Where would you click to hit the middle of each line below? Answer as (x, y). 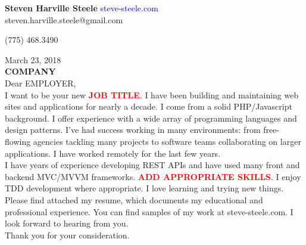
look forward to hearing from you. (67, 223)
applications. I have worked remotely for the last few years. (113, 153)
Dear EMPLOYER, (40, 83)
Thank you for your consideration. (67, 235)
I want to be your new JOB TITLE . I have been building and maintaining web (152, 94)
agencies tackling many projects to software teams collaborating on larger (167, 141)
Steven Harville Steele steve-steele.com (82, 8)
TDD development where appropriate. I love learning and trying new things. (144, 188)
